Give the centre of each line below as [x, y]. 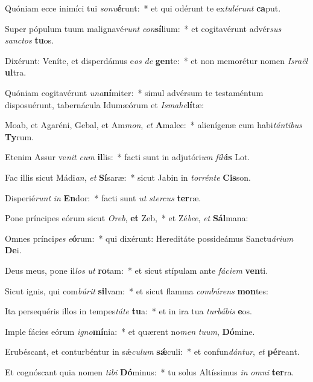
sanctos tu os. [30, 40]
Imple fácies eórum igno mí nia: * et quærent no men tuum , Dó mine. [130, 331]
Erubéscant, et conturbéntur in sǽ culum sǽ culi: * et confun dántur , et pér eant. [152, 351]
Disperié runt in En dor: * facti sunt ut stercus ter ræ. [103, 197]
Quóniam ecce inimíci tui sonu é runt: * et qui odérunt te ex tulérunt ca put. [143, 8]
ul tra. [16, 72]
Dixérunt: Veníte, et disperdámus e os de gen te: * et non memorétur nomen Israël [156, 60]
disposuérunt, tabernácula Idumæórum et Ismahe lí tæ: [105, 104]
